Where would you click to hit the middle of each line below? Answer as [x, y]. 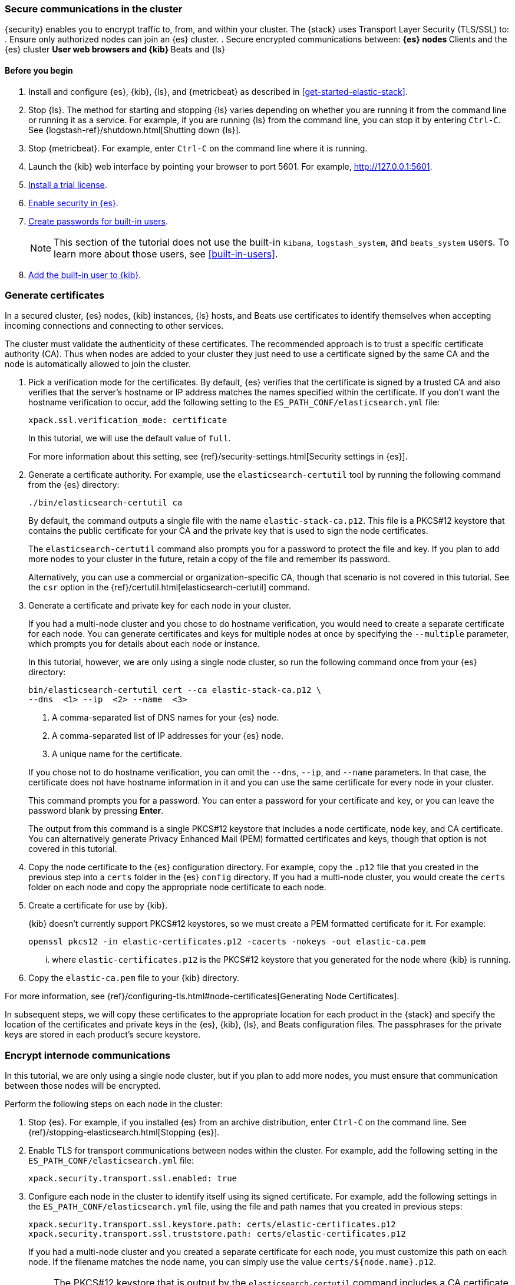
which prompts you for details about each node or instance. [144, 644]
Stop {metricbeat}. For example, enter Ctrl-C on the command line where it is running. [198, 148]
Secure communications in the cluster [94, 9]
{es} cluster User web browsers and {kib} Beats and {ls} [115, 49]
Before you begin [39, 70]
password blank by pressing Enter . [96, 811]
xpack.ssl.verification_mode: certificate [128, 420]
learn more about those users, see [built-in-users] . [166, 254]
